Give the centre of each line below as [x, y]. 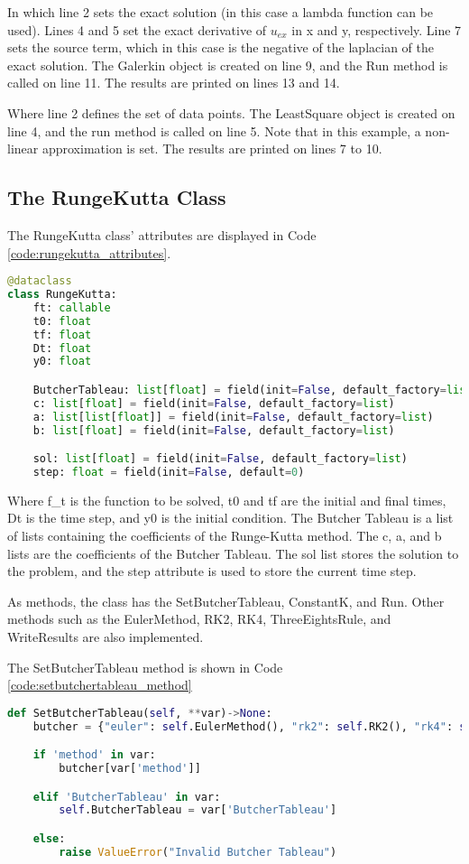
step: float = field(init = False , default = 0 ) [169, 472]
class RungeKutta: [62, 295]
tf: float [62, 334]
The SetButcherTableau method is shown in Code [145, 667]
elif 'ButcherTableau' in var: [127, 797]
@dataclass [40, 281]
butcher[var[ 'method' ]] [130, 769]
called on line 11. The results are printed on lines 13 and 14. [174, 83]
